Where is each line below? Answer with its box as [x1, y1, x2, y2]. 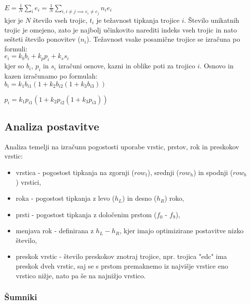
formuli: [4, 43, 28, 53]
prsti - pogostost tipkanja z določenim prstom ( [16, 209, 157, 219]
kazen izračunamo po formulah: [4, 70, 98, 80]
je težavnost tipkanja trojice [96, 15, 180, 25]
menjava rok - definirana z [16, 225, 94, 236]
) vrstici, [16, 176, 41, 187]
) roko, [164, 193, 184, 203]
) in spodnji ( [193, 167, 233, 177]
